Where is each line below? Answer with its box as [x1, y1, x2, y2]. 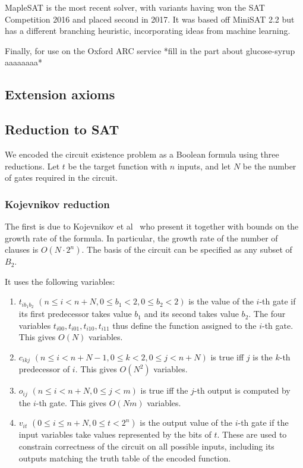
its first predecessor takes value [18, 307, 132, 320]
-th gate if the [238, 416, 289, 429]
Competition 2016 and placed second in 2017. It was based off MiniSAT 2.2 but [5, 12, 295, 25]
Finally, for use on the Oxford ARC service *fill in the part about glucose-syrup [5, 44, 295, 56]
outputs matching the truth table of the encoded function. [18, 451, 231, 464]
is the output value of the [140, 416, 232, 429]
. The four [248, 307, 286, 320]
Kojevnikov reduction [5, 196, 110, 211]
